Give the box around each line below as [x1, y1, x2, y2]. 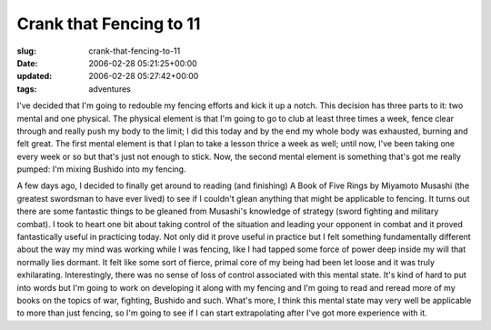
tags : [16, 83, 37, 95]
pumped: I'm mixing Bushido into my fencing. [16, 164, 186, 175]
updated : [16, 71, 53, 82]
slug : [16, 45, 36, 56]
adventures [88, 83, 131, 95]
